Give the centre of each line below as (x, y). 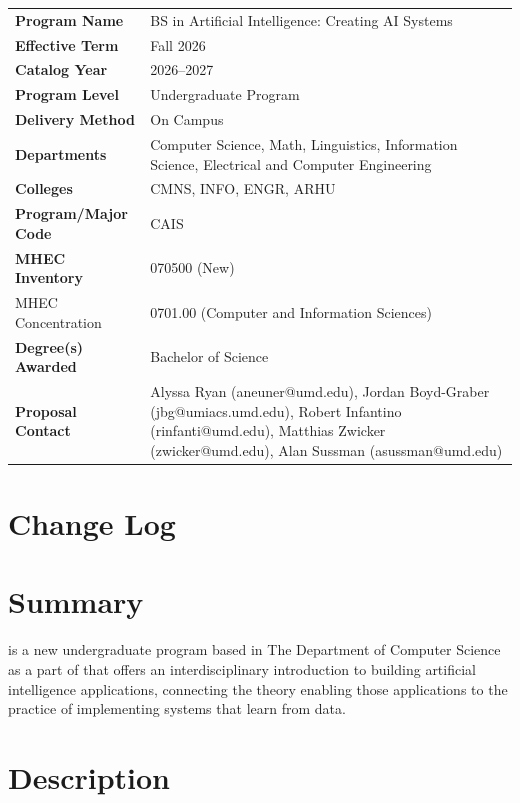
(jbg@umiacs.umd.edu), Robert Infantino (276, 410)
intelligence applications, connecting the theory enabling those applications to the (258, 688)
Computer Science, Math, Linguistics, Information (304, 143)
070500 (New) (192, 267)
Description (89, 776)
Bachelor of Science (209, 356)
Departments (61, 153)
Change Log (92, 523)
